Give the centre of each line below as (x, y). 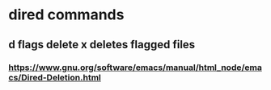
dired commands (66, 15)
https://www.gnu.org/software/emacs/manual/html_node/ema (135, 67)
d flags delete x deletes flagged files (102, 45)
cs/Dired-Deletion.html (55, 77)
